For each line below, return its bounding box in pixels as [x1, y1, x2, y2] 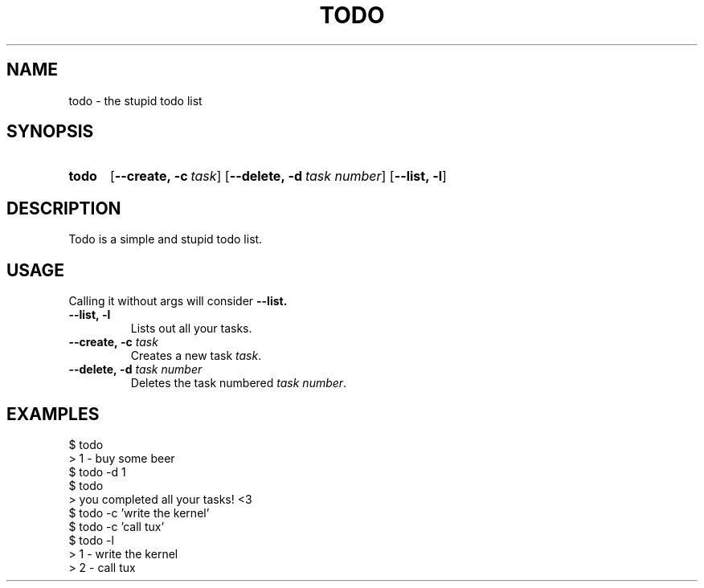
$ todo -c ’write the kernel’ [68, 505, 210, 520]
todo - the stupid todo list [68, 93, 203, 108]
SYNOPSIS [6, 121, 94, 142]
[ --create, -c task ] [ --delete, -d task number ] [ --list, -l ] [109, 168, 447, 185]
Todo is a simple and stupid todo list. [68, 232, 263, 247]
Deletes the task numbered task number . [130, 376, 347, 390]
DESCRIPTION [6, 198, 121, 218]
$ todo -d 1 [68, 464, 126, 479]
